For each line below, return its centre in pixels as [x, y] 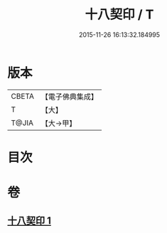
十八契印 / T [119, 15]
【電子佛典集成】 [69, 97]
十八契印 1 [29, 221]
